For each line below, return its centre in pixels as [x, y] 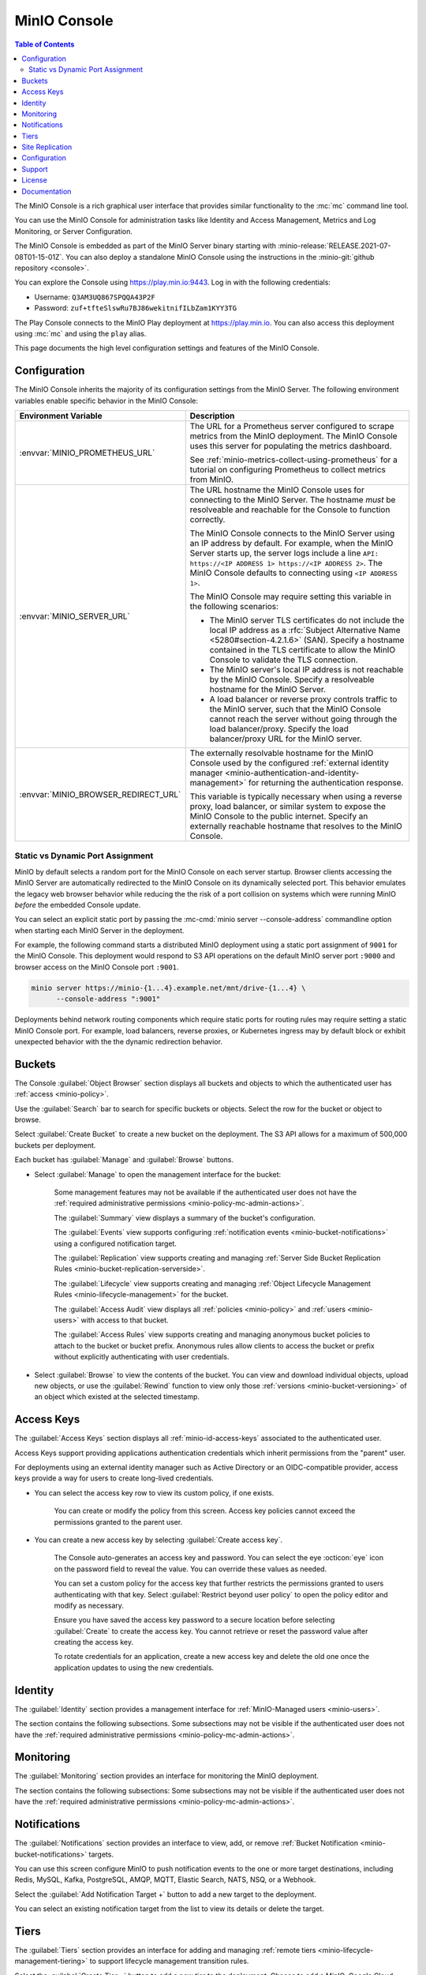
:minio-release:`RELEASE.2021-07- [334, 246]
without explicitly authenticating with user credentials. [142, 1357]
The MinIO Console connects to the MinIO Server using [292, 533]
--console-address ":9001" [108, 999]
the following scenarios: [234, 606]
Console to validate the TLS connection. [284, 660]
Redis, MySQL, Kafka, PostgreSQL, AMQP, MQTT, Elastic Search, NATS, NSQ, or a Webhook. [165, 1879]
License [34, 180]
